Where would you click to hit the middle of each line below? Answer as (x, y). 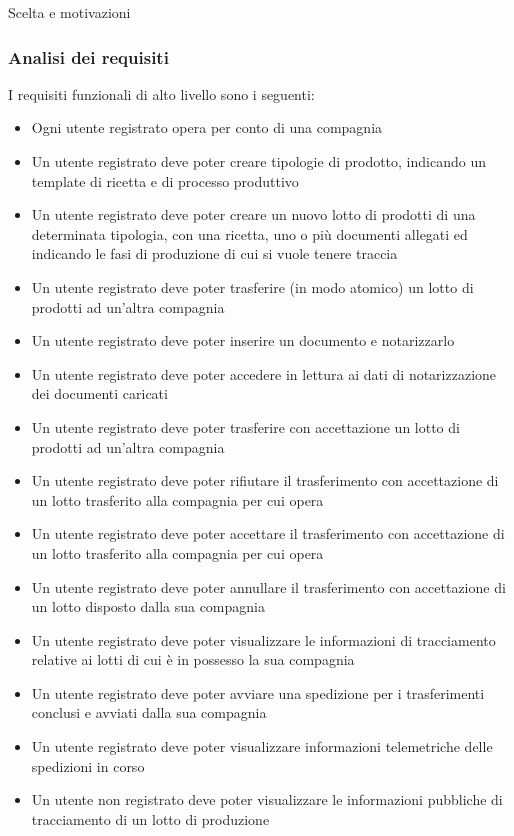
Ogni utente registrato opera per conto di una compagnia (207, 127)
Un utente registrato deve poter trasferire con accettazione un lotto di (245, 426)
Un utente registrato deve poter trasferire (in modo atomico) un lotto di (252, 286)
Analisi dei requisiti (88, 56)
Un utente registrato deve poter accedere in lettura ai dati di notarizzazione (264, 373)
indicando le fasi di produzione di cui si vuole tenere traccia (214, 253)
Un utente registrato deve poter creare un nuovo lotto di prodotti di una (253, 214)
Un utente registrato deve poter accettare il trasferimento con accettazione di (268, 533)
